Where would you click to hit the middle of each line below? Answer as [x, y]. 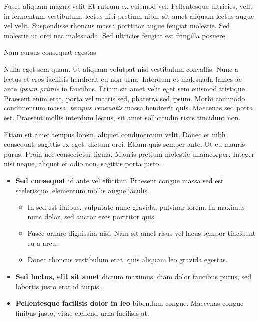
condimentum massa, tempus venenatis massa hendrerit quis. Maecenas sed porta [129, 108]
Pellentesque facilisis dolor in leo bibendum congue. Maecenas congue [129, 303]
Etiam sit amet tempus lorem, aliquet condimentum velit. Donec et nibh [115, 134]
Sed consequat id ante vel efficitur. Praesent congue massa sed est [120, 180]
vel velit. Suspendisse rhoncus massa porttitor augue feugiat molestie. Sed [117, 26]
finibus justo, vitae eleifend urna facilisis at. [82, 312]
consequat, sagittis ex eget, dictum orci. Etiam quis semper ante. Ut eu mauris [125, 144]
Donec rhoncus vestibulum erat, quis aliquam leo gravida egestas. [128, 260]
